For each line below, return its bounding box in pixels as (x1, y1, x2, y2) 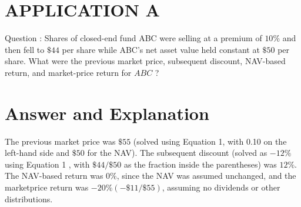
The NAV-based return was (5, 169, 103, 182)
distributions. (5, 192, 53, 205)
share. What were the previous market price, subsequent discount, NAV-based (5, 55, 286, 67)
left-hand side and (5, 146, 70, 159)
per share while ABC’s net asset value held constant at (62, 43, 260, 55)
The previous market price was (5, 135, 116, 147)
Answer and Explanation (5, 101, 209, 125)
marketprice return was (5, 181, 89, 193)
